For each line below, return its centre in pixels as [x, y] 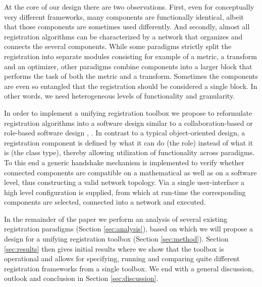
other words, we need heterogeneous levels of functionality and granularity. [120, 96]
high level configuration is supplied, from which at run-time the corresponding [125, 192]
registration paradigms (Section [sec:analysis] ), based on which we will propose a [129, 229]
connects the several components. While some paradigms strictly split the [118, 46]
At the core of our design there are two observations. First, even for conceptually [129, 7]
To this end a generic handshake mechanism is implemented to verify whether [124, 162]
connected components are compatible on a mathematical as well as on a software [130, 172]
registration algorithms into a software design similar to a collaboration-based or [128, 123]
